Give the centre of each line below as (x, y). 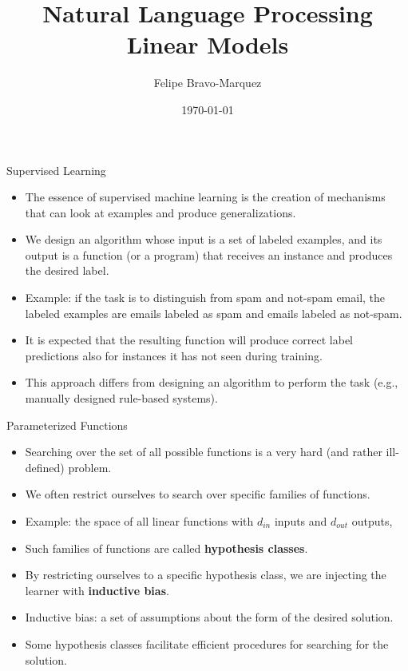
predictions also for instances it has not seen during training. (174, 355)
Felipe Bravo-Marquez (208, 83)
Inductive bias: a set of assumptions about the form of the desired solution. (209, 617)
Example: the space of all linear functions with (139, 521)
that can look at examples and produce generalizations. (160, 212)
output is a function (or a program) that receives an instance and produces (209, 254)
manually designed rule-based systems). (121, 398)
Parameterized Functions (67, 425)
